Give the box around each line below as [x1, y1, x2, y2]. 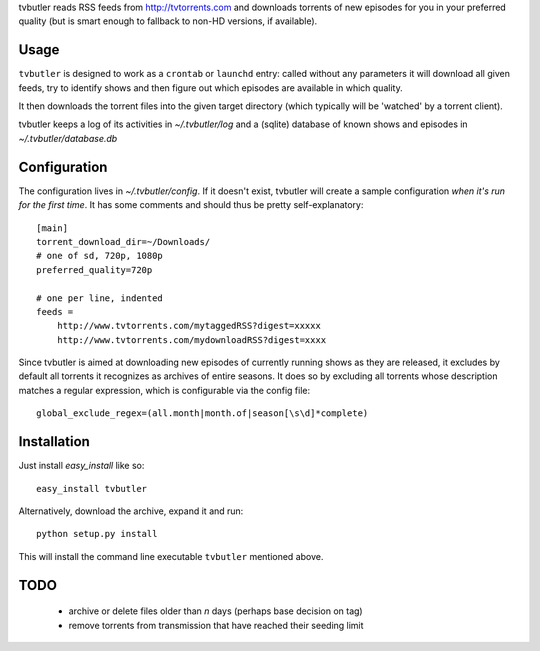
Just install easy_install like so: [18, 460, 145, 472]
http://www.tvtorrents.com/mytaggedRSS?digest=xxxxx [56, 320, 322, 332]
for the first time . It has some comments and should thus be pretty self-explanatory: [18, 199, 364, 211]
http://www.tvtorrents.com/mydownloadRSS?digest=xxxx [56, 334, 327, 345]
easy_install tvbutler [36, 483, 148, 494]
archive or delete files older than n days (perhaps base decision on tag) [68, 605, 364, 617]
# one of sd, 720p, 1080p [36, 250, 164, 262]
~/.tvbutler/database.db [18, 132, 118, 144]
